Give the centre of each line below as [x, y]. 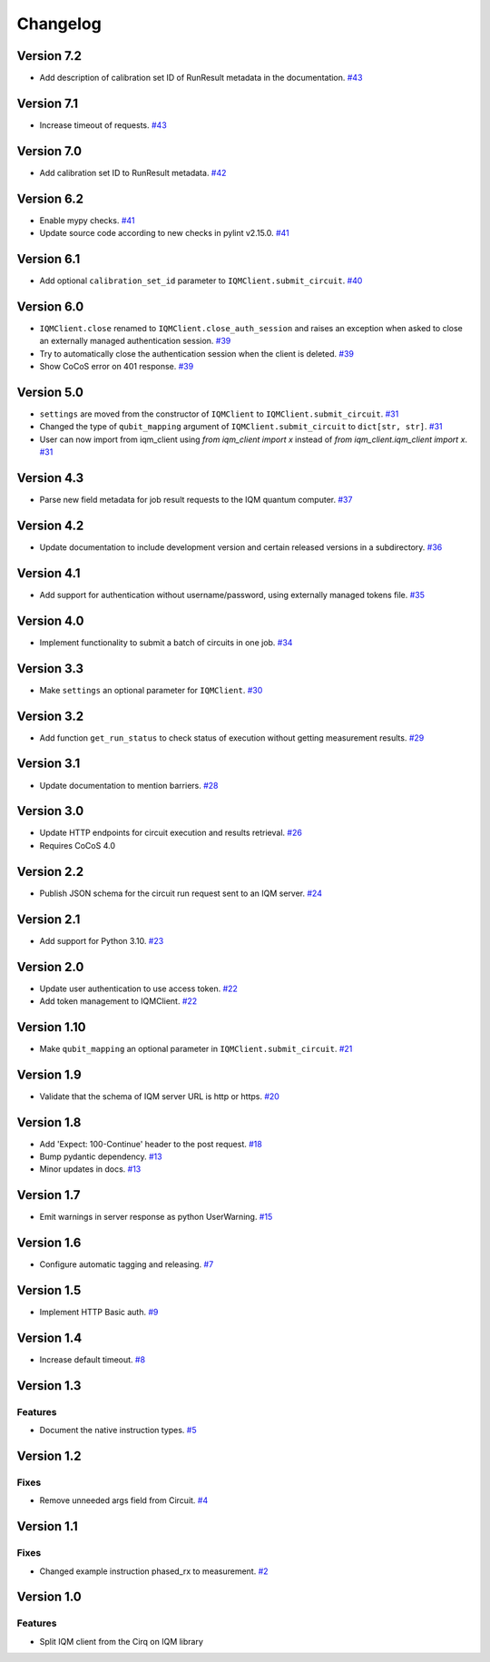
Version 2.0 [50, 967]
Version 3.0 [50, 811]
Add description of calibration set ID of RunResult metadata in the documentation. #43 [201, 78]
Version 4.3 [50, 478]
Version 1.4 [49, 1338]
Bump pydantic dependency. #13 [101, 1156]
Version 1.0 [49, 1597]
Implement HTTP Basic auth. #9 [99, 1313]
